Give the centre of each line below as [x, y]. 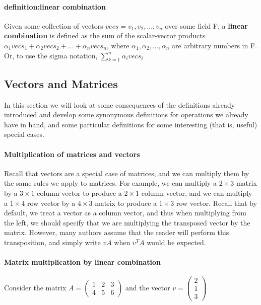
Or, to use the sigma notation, [51, 55]
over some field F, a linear [206, 25]
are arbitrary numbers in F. [214, 45]
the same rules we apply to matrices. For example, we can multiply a [111, 183]
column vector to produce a [79, 193]
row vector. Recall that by [217, 203]
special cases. [24, 134]
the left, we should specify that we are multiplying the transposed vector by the [127, 222]
